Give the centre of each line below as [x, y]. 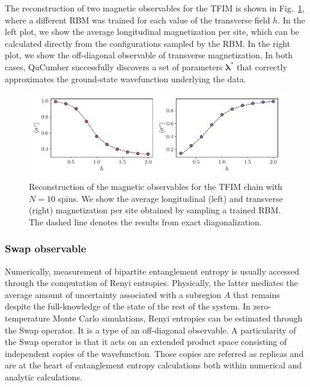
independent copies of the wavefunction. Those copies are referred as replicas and [154, 353]
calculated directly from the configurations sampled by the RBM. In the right [148, 43]
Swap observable [46, 248]
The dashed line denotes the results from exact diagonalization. [145, 221]
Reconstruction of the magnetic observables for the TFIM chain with [156, 186]
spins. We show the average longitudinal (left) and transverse [170, 198]
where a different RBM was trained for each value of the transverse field [138, 20]
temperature [28, 318]
